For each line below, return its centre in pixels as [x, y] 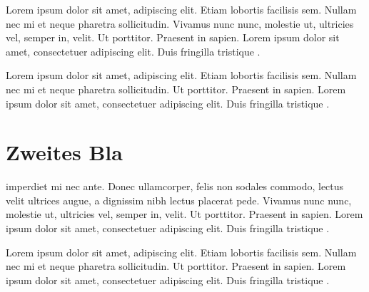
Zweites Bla [64, 152]
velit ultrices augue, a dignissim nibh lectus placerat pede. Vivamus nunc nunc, [179, 200]
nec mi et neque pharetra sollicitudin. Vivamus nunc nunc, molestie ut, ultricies [180, 23]
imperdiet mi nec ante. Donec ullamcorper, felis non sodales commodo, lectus [175, 186]
